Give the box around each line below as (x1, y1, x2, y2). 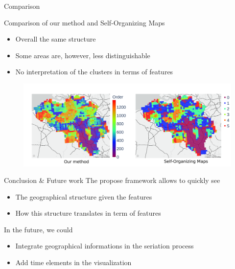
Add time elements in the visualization (15, 257, 132, 267)
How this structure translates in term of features (15, 208, 161, 218)
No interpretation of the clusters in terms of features (15, 67, 173, 77)
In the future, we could (4, 224, 73, 234)
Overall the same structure (15, 34, 96, 44)
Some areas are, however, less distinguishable (15, 50, 150, 60)
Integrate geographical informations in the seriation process (15, 241, 194, 251)
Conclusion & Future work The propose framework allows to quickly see (4, 175, 220, 185)
